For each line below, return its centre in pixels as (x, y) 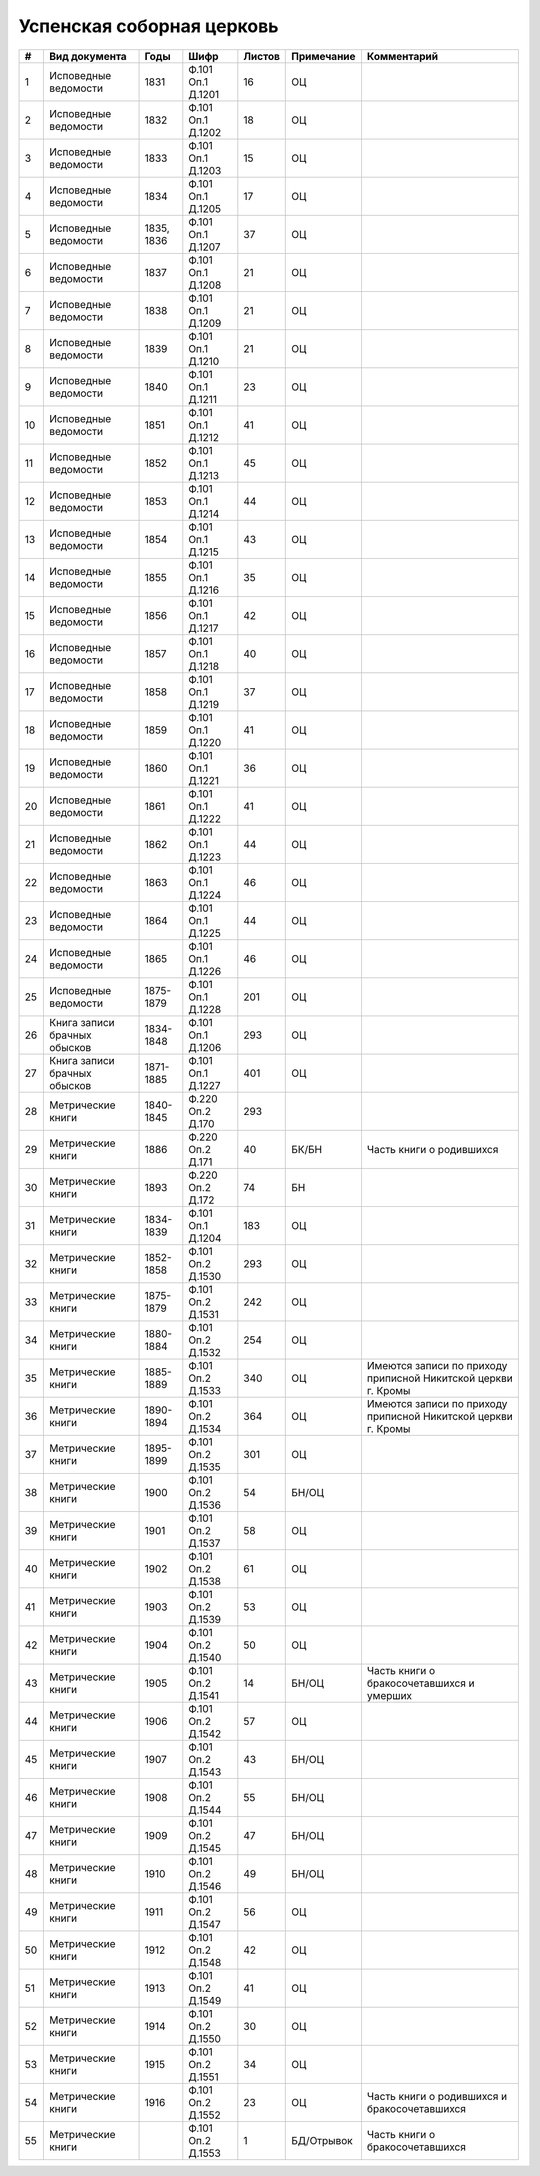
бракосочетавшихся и (420, 1683)
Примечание (323, 56)
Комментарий (402, 56)
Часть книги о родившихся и (437, 2096)
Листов (261, 56)
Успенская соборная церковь (148, 26)
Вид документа (87, 56)
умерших (389, 1695)
